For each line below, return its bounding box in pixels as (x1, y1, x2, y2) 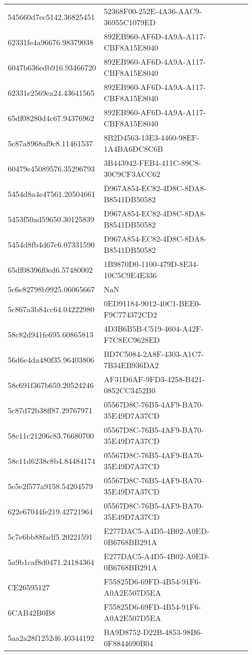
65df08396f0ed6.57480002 (8, 264, 93, 275)
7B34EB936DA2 (104, 359, 159, 371)
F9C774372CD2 (104, 309, 157, 320)
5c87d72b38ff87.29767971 (8, 404, 93, 416)
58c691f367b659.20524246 (8, 379, 94, 390)
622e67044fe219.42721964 (8, 505, 93, 517)
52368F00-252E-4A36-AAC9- (104, 5, 202, 17)
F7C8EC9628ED (104, 334, 160, 345)
